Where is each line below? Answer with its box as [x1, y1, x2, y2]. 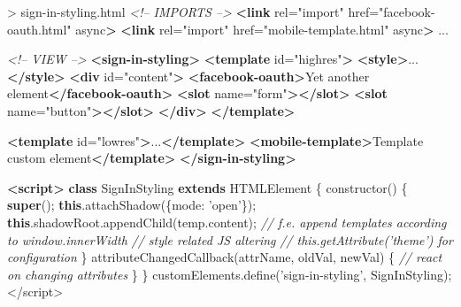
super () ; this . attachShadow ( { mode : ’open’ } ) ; [7, 196, 257, 214]
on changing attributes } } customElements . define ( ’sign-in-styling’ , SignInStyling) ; [7, 265, 452, 283]
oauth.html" [7, 19, 72, 38]
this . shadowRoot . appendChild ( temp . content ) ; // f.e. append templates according [7, 212, 447, 231]
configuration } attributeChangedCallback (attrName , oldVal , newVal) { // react [7, 248, 442, 266]
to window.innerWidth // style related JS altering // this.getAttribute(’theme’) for [7, 230, 453, 249]
